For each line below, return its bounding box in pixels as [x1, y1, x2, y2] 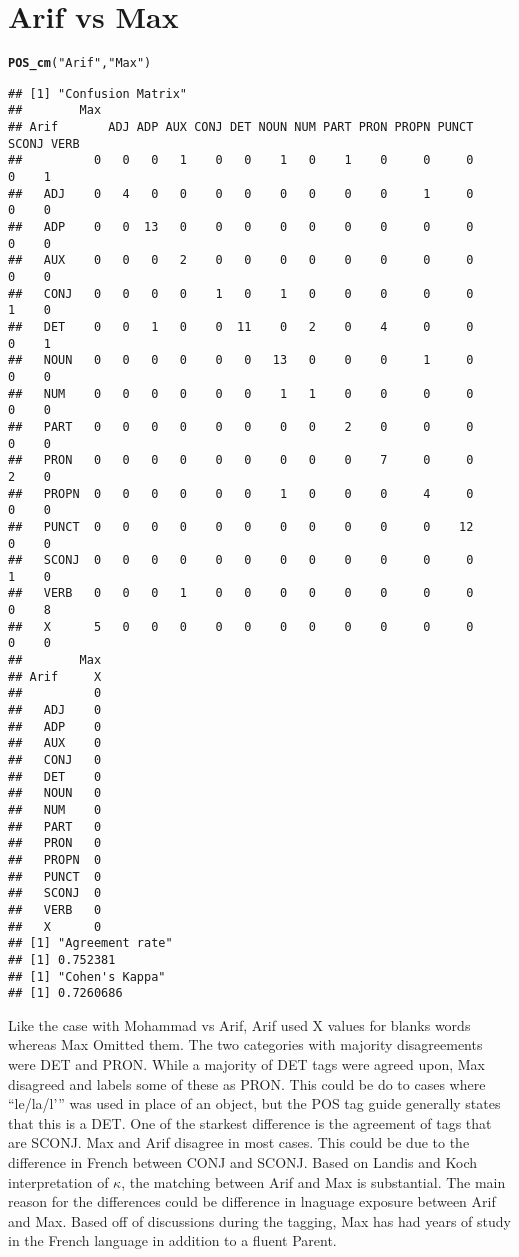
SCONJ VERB [8, 136, 80, 151]
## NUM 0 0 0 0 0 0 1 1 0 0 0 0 [8, 386, 474, 401]
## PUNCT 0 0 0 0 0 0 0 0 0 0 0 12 [8, 519, 474, 534]
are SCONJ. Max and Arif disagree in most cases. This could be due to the [8, 1132, 470, 1153]
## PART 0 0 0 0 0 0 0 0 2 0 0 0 [8, 419, 474, 434]
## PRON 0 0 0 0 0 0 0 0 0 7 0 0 [8, 453, 474, 468]
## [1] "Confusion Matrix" [8, 86, 187, 101]
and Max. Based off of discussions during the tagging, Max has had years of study [8, 1210, 511, 1231]
